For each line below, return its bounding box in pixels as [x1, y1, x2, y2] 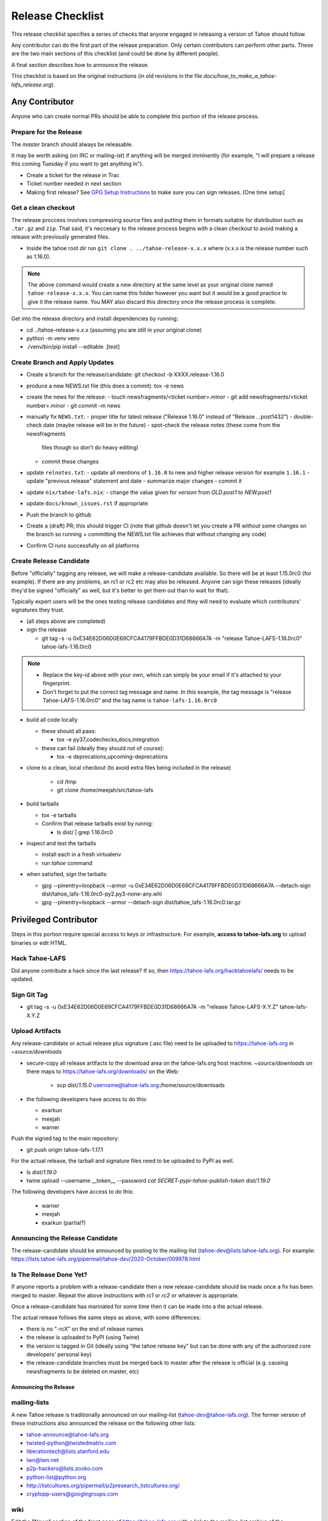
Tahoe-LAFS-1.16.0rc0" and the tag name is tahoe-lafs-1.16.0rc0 [43, 697, 217, 704]
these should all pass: [41, 727, 97, 734]
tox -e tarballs [41, 811, 77, 818]
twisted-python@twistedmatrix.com [26, 1439, 117, 1446]
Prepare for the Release [11, 128, 83, 136]
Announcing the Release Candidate [11, 1234, 118, 1242]
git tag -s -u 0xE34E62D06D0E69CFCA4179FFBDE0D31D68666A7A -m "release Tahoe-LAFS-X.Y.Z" [26, 1003, 279, 1011]
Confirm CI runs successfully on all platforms [26, 541, 140, 549]
